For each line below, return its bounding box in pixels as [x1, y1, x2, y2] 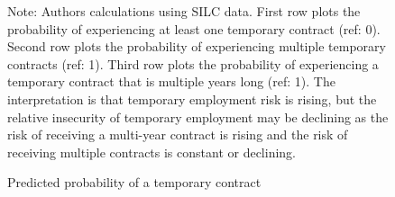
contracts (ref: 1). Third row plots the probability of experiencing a [7, 54, 379, 73]
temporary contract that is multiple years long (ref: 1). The [7, 72, 335, 91]
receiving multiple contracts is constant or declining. [7, 142, 297, 161]
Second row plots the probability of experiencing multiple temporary [7, 37, 386, 56]
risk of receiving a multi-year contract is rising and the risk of [7, 125, 348, 144]
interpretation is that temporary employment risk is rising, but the [7, 89, 377, 108]
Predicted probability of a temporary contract [7, 173, 262, 192]
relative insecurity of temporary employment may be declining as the [7, 107, 389, 126]
